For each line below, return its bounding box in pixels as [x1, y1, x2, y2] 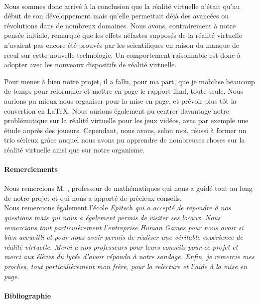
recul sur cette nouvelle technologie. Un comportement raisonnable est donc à [4, 49, 241, 60]
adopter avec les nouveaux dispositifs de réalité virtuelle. [4, 59, 177, 70]
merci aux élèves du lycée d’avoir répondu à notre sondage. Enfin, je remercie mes [4, 251, 255, 262]
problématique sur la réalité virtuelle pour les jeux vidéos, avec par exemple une [4, 115, 249, 126]
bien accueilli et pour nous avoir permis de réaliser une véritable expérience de [4, 232, 243, 242]
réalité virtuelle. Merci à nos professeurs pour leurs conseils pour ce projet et [4, 241, 238, 252]
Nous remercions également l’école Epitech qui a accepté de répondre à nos [4, 202, 231, 213]
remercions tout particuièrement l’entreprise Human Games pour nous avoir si [4, 222, 244, 232]
